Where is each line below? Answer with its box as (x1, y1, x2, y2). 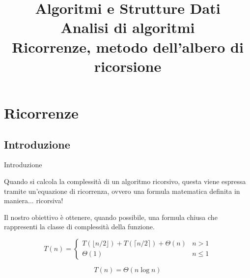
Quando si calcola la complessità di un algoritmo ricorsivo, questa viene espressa (4, 176, 246, 186)
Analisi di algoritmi (60, 17, 195, 37)
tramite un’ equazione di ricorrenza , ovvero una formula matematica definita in (4, 185, 240, 196)
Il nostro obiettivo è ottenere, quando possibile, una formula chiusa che (4, 212, 218, 222)
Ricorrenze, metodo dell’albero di (12, 36, 244, 57)
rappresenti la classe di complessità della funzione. (4, 221, 155, 232)
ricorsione (94, 56, 162, 76)
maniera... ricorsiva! (4, 195, 63, 206)
